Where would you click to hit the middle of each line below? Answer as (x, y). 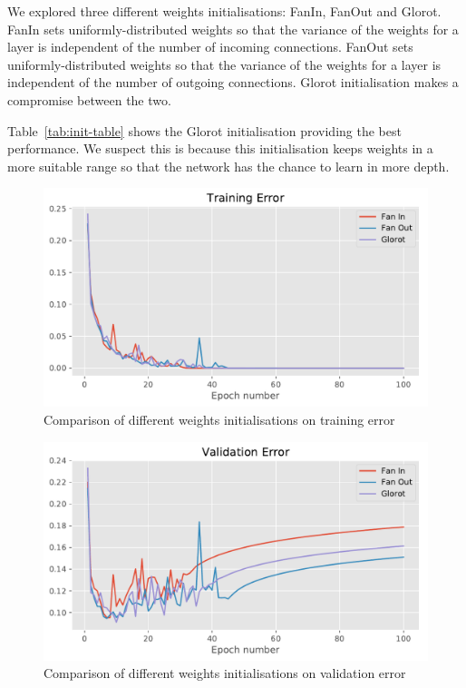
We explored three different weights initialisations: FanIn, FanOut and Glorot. (224, 11)
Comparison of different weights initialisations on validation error (225, 673)
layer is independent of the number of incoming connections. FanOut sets (210, 47)
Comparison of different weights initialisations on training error (219, 419)
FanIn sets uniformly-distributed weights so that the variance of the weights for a (233, 29)
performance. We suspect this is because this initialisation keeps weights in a (220, 148)
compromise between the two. (89, 99)
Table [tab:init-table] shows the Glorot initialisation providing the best (204, 130)
